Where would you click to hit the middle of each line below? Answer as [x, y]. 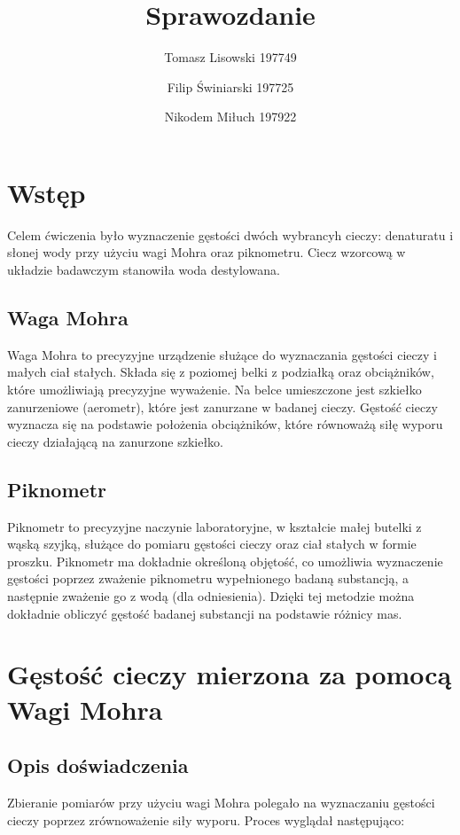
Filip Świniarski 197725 [230, 86]
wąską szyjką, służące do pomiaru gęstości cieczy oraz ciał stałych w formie [212, 544]
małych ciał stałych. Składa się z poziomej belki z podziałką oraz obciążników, [221, 372]
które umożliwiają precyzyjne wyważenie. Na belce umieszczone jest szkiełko [214, 390]
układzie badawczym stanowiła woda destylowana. [144, 270]
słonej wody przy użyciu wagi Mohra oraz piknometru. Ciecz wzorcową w [207, 252]
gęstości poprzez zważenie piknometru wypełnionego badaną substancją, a [208, 578]
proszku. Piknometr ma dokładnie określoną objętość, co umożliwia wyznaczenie [225, 561]
